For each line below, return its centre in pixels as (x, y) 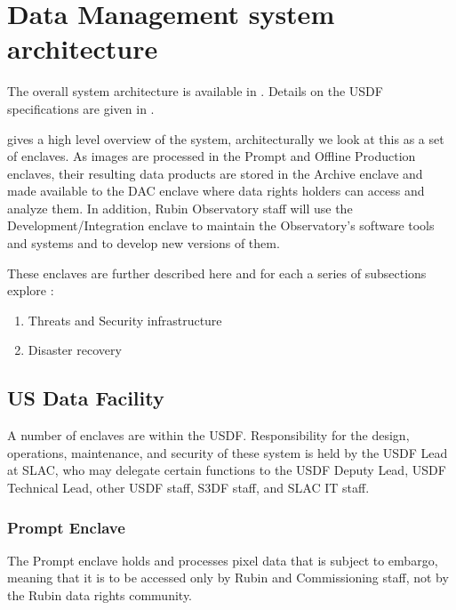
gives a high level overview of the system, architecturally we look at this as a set (226, 138)
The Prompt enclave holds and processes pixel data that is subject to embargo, (223, 560)
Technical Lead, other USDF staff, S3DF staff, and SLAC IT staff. (188, 488)
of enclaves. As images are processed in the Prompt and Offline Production (212, 156)
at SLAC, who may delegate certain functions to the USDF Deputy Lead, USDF (227, 470)
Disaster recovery (75, 350)
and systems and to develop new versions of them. (144, 243)
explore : (31, 290)
